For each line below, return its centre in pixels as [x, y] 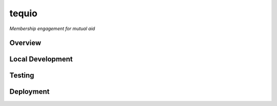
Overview [25, 43]
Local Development [41, 59]
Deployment [29, 92]
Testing [22, 76]
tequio [24, 13]
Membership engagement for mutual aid [52, 29]
